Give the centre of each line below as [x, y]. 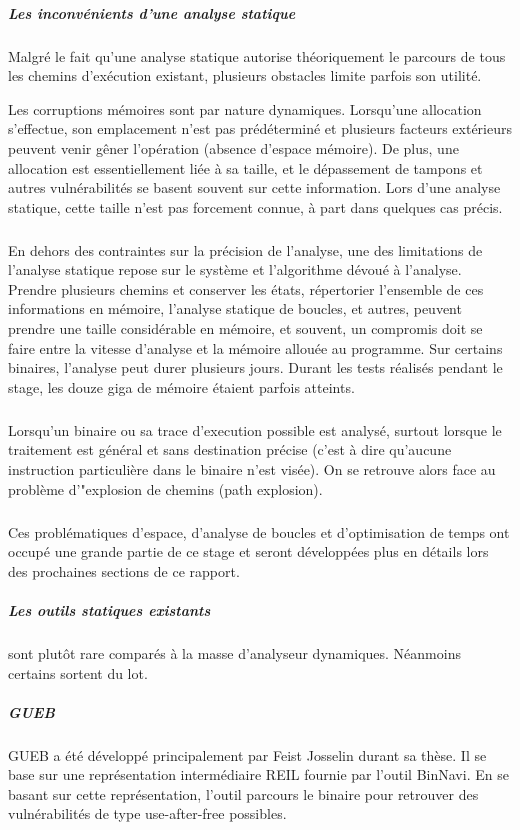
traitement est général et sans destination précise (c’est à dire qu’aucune [230, 449]
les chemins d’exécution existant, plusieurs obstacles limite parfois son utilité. [245, 75]
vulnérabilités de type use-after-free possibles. [147, 813]
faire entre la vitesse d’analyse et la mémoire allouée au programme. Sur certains [255, 347]
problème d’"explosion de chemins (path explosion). [165, 488]
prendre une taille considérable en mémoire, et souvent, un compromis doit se [245, 328]
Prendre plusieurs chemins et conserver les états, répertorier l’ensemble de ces [246, 288]
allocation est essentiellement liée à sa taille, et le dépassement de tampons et [245, 167]
